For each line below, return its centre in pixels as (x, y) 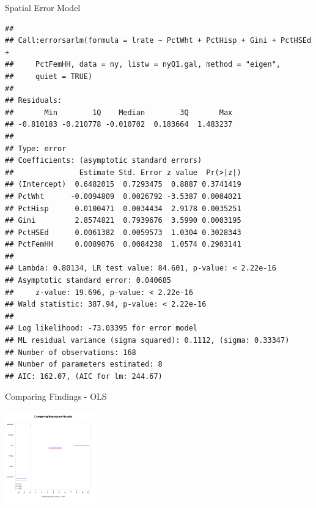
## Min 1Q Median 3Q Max (119, 112)
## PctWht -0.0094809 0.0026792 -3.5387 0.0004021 (123, 196)
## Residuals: (34, 101)
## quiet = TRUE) (49, 76)
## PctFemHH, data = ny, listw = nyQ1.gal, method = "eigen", (143, 65)
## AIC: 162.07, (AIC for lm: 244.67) (84, 376)
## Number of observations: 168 (71, 352)
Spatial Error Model (43, 7)
